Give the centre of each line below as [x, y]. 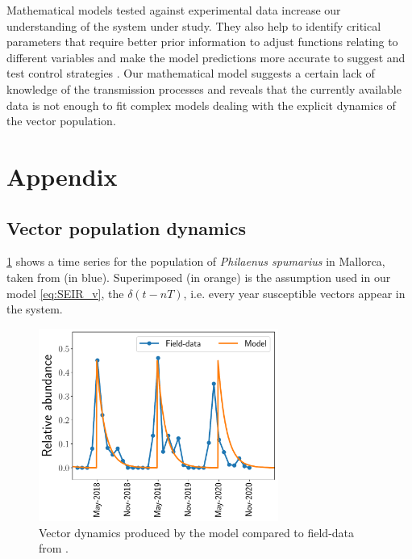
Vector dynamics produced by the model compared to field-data [197, 532]
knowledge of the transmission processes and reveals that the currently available [204, 88]
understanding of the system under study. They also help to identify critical [194, 25]
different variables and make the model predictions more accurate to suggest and [206, 57]
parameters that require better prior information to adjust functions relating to [202, 42]
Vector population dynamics [126, 227]
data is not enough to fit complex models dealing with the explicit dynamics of [201, 105]
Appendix [62, 176]
